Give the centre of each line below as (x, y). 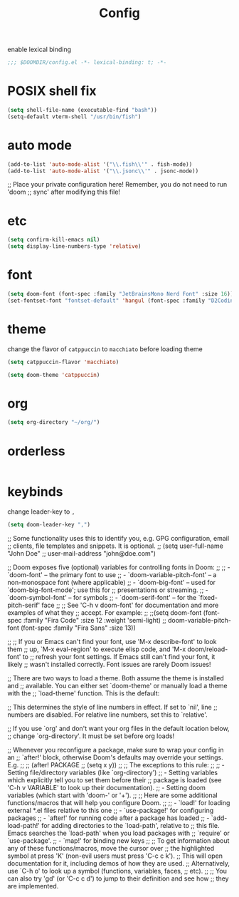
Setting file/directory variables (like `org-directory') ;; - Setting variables (113, 773)
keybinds (35, 492)
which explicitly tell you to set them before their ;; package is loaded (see (115, 780)
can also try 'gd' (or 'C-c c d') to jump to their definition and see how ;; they (118, 878)
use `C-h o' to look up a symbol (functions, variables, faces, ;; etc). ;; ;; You (117, 871)
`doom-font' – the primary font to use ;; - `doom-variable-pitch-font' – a (112, 575)
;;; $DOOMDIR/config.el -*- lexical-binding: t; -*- (87, 63)
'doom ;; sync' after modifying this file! (64, 192)
